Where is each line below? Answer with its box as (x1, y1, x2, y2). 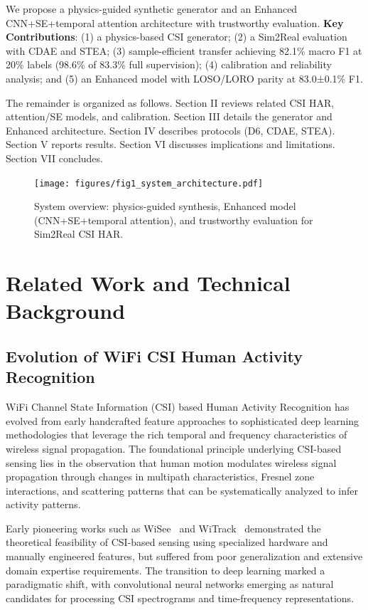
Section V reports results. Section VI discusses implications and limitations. (6, 137, 335, 152)
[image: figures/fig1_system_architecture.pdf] (34, 178, 264, 189)
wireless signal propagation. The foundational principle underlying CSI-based (6, 441, 342, 456)
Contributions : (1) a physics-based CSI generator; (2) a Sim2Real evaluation (6, 29, 347, 44)
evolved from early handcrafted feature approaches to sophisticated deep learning (6, 413, 359, 428)
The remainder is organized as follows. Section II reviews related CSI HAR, (6, 95, 335, 110)
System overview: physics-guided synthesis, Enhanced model (34, 199, 296, 214)
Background (6, 296, 126, 325)
